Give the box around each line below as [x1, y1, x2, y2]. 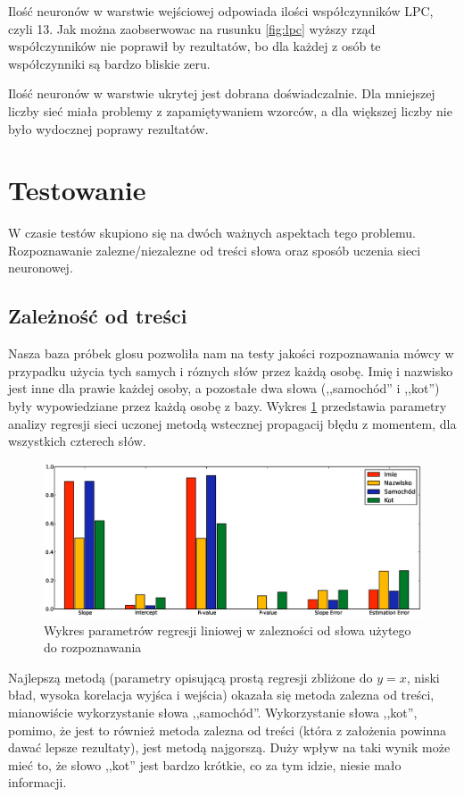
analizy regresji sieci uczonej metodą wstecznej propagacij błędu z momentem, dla [8, 414, 457, 432]
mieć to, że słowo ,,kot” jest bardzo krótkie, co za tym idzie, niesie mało [8, 755, 402, 774]
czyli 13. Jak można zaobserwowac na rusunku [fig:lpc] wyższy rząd [8, 19, 376, 38]
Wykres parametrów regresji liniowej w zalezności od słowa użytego [44, 620, 411, 639]
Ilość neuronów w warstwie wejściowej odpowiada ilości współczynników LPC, [8, 2, 434, 20]
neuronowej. [8, 258, 73, 277]
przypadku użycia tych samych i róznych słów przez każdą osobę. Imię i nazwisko [8, 361, 453, 380]
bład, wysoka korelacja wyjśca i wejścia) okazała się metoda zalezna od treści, [8, 685, 435, 704]
